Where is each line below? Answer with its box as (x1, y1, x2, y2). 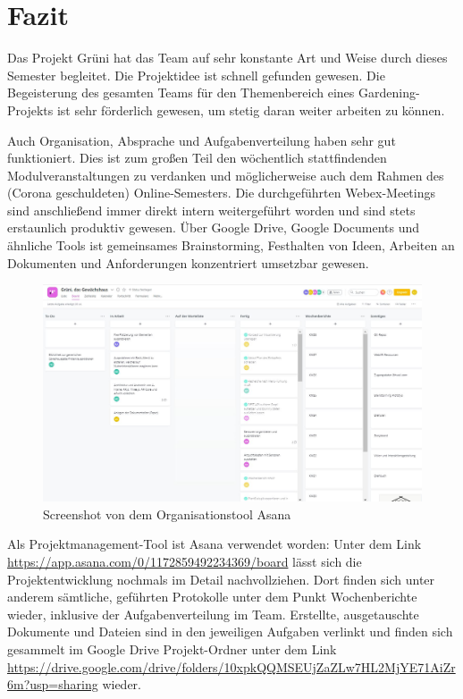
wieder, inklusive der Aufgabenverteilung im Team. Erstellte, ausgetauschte (7, 604, 419, 623)
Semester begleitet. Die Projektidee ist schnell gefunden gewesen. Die (7, 65, 385, 84)
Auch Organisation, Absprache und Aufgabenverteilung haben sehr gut (7, 131, 396, 149)
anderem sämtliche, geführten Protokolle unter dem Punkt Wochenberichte (7, 587, 417, 606)
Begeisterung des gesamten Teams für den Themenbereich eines (7, 83, 355, 102)
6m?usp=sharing (7, 675, 98, 694)
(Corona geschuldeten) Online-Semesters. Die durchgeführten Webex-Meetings (7, 183, 435, 202)
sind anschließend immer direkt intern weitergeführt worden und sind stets (7, 200, 416, 219)
